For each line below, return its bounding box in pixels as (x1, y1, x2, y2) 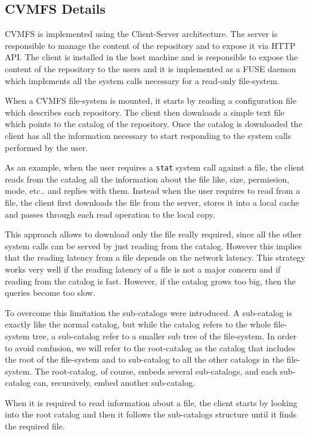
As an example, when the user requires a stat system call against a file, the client (5, 161, 305, 174)
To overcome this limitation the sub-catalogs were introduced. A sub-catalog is (5, 306, 292, 319)
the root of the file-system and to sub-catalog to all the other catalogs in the (5, 353, 284, 366)
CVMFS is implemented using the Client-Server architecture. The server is (5, 27, 278, 40)
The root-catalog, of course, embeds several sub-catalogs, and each (35, 364, 278, 377)
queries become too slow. (5, 286, 95, 299)
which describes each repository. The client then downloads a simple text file (5, 106, 285, 118)
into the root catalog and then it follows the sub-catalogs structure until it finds (5, 408, 297, 420)
